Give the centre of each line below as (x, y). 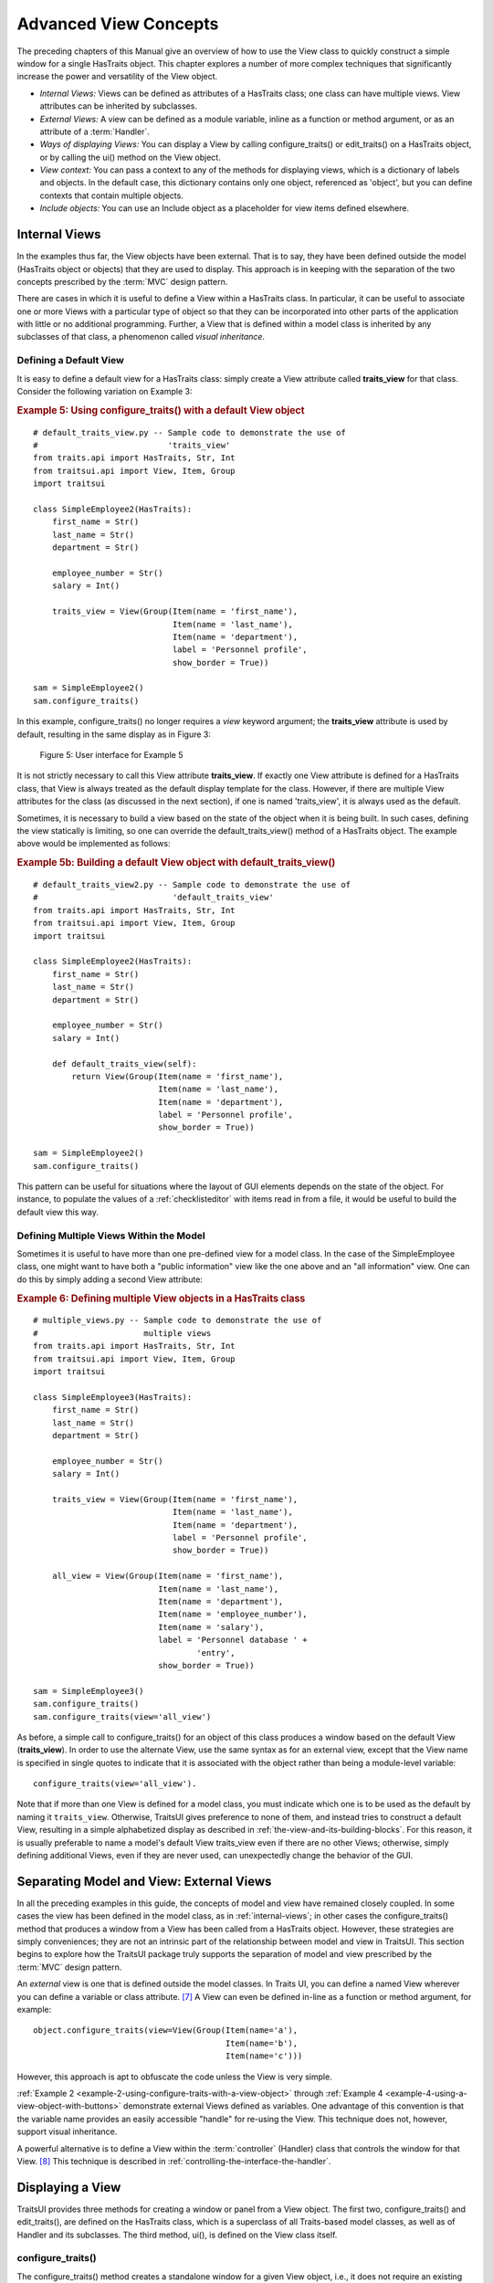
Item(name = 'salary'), (211, 1627)
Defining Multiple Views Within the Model (111, 1236)
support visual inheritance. (67, 2131)
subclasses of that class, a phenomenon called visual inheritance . (141, 337)
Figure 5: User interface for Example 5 (111, 755)
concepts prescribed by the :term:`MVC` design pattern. (122, 281)
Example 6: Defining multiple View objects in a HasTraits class (161, 1299)
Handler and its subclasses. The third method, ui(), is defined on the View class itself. (177, 2235)
